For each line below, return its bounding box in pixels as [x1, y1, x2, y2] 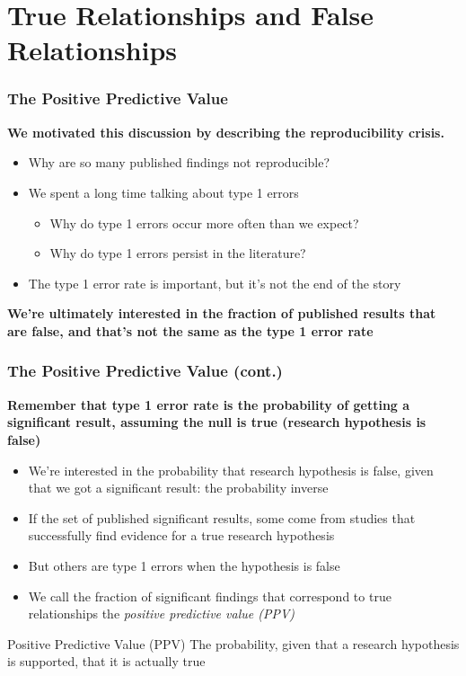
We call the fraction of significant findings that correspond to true [28, 586, 391, 605]
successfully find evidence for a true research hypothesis [28, 526, 335, 545]
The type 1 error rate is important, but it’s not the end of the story [28, 273, 401, 292]
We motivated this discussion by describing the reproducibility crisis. [7, 122, 444, 141]
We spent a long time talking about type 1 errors [28, 182, 299, 201]
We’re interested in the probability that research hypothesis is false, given [28, 460, 434, 479]
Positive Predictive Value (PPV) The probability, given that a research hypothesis [7, 634, 460, 653]
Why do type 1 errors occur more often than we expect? [49, 213, 359, 232]
